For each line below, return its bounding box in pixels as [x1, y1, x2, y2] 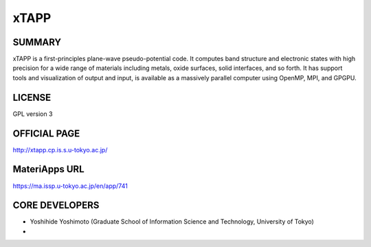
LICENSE [12, 91, 52, 103]
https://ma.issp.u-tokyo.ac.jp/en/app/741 [12, 182, 128, 190]
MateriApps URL [12, 163, 85, 175]
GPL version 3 [12, 110, 53, 118]
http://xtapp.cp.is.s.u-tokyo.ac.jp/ [12, 145, 108, 154]
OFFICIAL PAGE [12, 128, 80, 139]
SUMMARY [12, 36, 62, 48]
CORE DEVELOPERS [12, 200, 100, 211]
